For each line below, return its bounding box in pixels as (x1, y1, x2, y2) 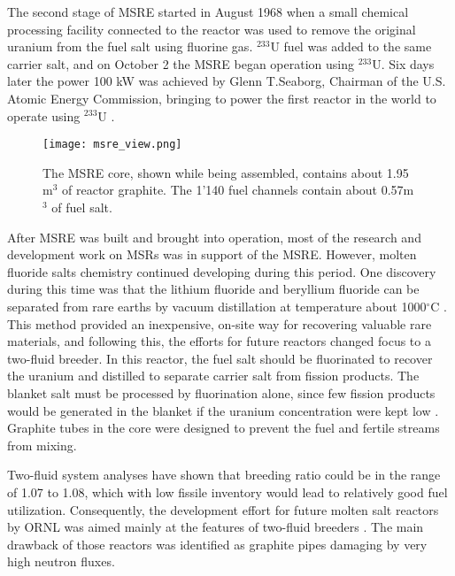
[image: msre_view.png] (42, 138, 182, 151)
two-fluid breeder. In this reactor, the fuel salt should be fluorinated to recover (7, 349, 433, 367)
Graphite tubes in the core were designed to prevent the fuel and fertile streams (7, 419, 440, 437)
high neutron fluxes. (7, 552, 115, 571)
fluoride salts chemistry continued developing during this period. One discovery (7, 262, 436, 280)
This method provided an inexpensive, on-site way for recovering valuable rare (7, 314, 432, 333)
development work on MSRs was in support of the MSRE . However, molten (7, 245, 417, 264)
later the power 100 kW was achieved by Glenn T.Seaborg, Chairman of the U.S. (7, 72, 446, 90)
